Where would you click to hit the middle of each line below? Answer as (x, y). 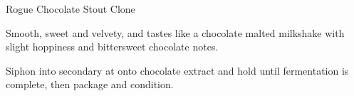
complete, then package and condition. (90, 84)
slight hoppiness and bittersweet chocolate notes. (112, 47)
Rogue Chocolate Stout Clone (71, 9)
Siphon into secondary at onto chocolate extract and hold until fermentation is (177, 70)
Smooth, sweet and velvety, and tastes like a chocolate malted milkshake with (175, 32)
